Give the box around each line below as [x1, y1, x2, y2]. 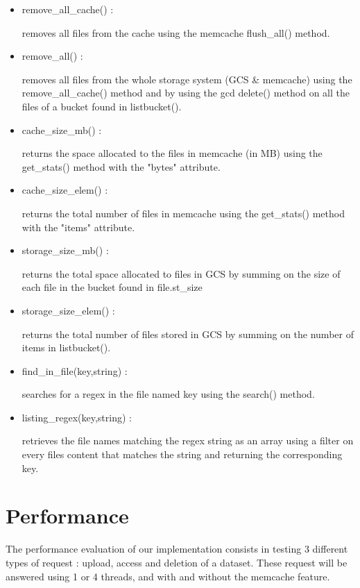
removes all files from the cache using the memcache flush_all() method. [22, 25, 330, 40]
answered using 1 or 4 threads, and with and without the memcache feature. [6, 569, 330, 583]
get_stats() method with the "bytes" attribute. [22, 159, 221, 174]
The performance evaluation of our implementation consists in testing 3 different [6, 541, 348, 556]
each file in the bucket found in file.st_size [22, 280, 203, 294]
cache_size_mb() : [22, 122, 102, 137]
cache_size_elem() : [22, 183, 108, 197]
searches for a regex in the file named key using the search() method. [22, 387, 315, 401]
